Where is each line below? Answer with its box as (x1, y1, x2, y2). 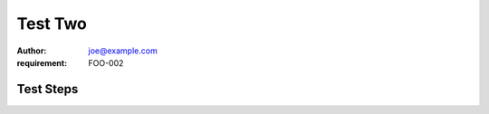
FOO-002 (88, 57, 124, 68)
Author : (16, 45, 47, 56)
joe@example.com (88, 45, 158, 56)
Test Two (16, 14, 88, 33)
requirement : (16, 57, 68, 68)
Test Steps (16, 81, 79, 97)
